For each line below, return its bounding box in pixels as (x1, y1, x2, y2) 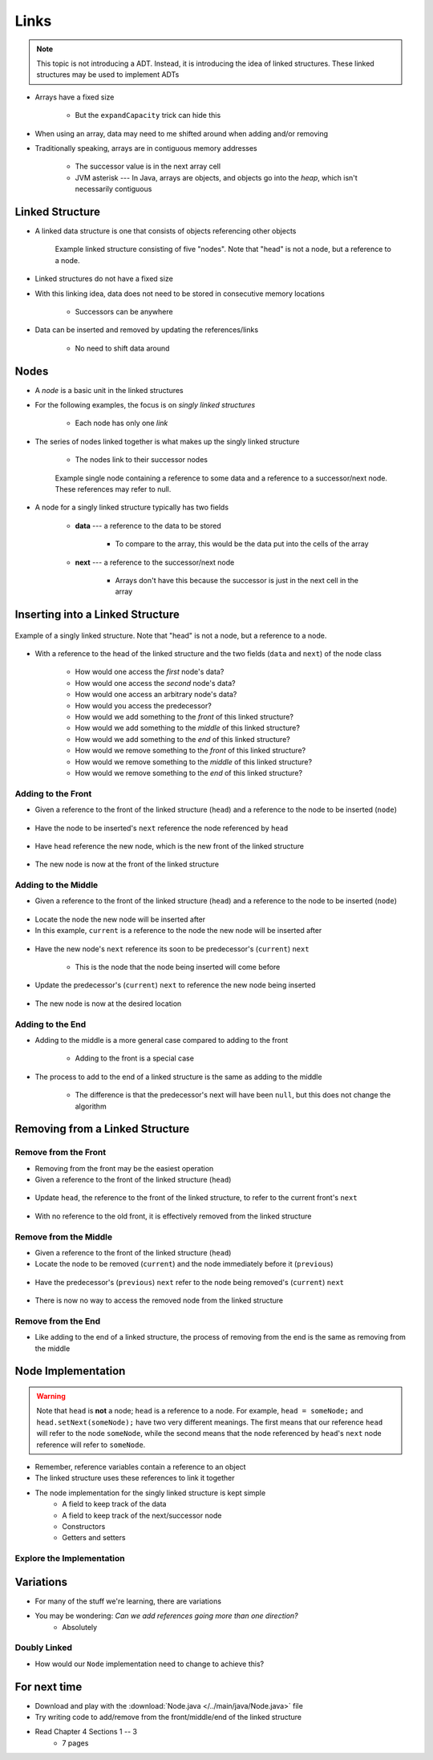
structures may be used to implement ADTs (36, 70, 180, 79)
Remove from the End (14, 1316, 100, 1327)
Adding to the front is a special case (75, 1053, 194, 1063)
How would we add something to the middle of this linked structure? (75, 723, 301, 733)
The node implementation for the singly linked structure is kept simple (34, 1488, 266, 1498)
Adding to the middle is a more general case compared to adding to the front (34, 1035, 289, 1044)
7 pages (62, 1738, 89, 1748)
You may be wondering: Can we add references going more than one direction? (34, 1611, 298, 1620)
